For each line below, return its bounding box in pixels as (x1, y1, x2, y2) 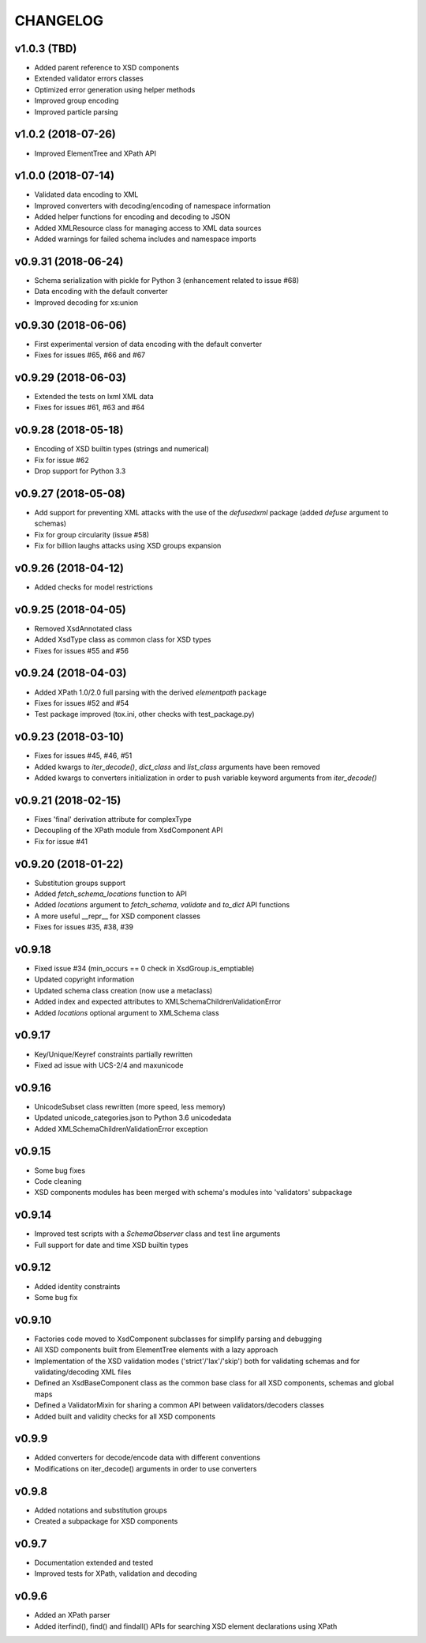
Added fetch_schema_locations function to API (34, 889, 187, 899)
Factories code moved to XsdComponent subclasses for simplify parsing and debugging (34, 1334, 323, 1343)
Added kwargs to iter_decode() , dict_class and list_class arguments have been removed (34, 762, 320, 771)
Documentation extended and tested (34, 1558, 154, 1568)
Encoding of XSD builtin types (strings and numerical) (34, 444, 209, 454)
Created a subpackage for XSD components (34, 1517, 178, 1526)
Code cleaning (34, 1176, 82, 1185)
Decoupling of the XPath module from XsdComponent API (34, 826, 223, 835)
